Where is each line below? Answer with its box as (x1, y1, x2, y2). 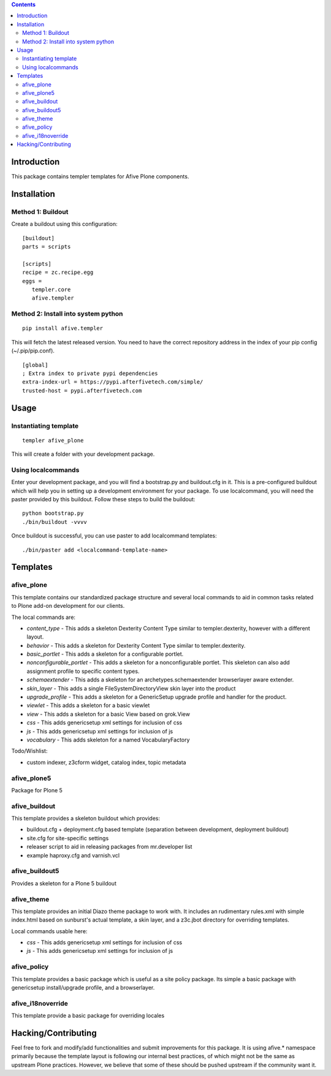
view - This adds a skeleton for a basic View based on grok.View (26, 710, 190, 718)
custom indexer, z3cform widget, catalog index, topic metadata (26, 759, 186, 766)
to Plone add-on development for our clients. (11, 602, 125, 610)
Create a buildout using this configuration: (11, 221, 118, 228)
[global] (22, 362, 48, 368)
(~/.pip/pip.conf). (11, 347, 55, 355)
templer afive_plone (22, 437, 84, 444)
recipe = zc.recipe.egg (22, 269, 94, 276)
